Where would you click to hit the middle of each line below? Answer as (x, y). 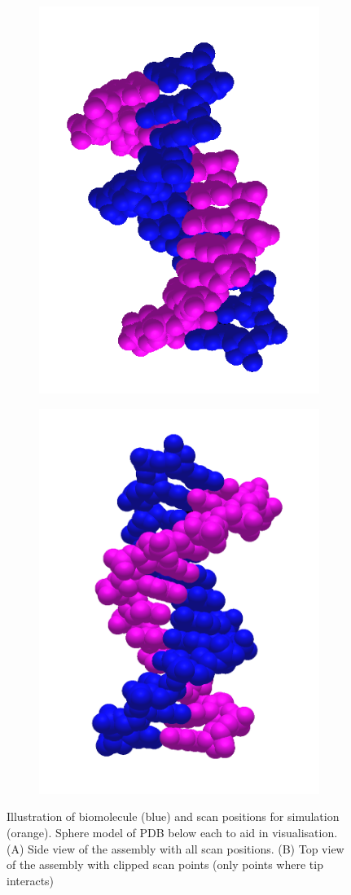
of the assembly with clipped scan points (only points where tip (165, 864)
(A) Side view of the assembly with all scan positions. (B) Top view (175, 848)
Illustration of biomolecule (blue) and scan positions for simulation (173, 816)
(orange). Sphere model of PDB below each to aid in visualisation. (172, 832)
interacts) (31, 880)
